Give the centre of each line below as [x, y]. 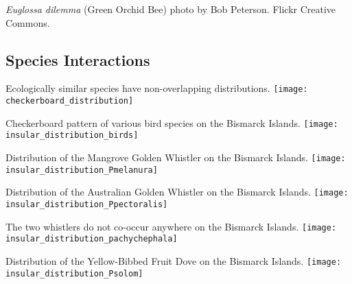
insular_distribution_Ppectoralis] [87, 204]
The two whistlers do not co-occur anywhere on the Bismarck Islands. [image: [171, 226]
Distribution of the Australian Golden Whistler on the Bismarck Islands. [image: [177, 192]
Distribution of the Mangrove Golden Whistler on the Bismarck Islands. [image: [176, 157]
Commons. [28, 22]
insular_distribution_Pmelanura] [82, 170]
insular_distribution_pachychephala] [92, 239]
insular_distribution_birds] [72, 135]
